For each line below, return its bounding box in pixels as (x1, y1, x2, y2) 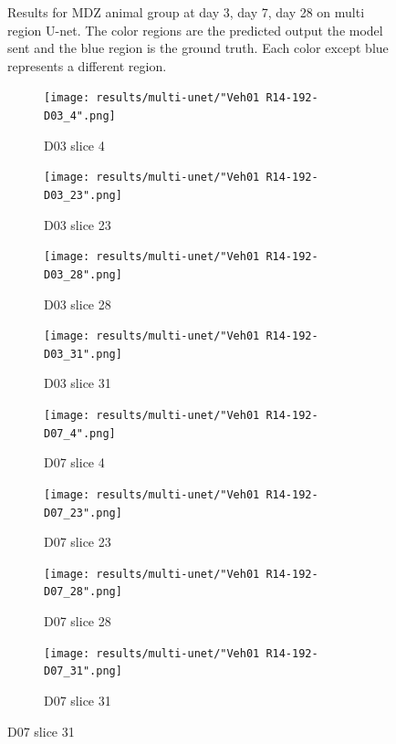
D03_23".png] (44, 188, 122, 202)
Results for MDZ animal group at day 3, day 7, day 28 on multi (7, 3, 365, 21)
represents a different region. (7, 56, 167, 75)
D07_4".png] (44, 426, 116, 440)
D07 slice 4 (44, 453, 105, 472)
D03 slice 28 (44, 294, 111, 313)
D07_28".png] (44, 585, 122, 599)
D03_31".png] (44, 347, 122, 361)
